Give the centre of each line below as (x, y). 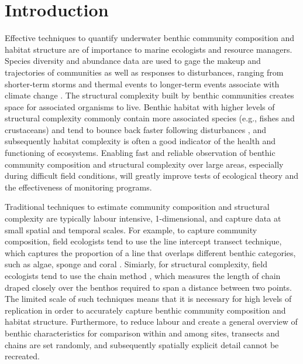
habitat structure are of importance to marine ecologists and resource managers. (149, 49)
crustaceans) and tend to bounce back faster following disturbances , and (135, 129)
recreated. (22, 356)
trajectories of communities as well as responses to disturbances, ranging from (144, 72)
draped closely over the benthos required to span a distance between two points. (148, 287)
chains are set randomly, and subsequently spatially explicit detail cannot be (142, 344)
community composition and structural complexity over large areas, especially (144, 164)
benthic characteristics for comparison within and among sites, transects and (142, 333)
